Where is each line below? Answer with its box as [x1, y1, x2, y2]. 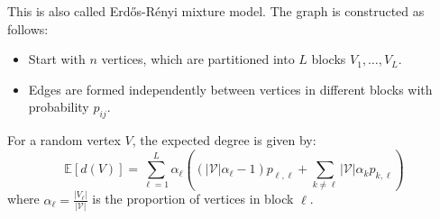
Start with [28, 50, 86, 68]
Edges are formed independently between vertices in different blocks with [28, 79, 433, 98]
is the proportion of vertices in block [92, 189, 294, 208]
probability [28, 97, 89, 116]
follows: [7, 19, 49, 38]
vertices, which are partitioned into [101, 50, 295, 68]
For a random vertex [7, 131, 121, 150]
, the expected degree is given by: [132, 131, 316, 150]
